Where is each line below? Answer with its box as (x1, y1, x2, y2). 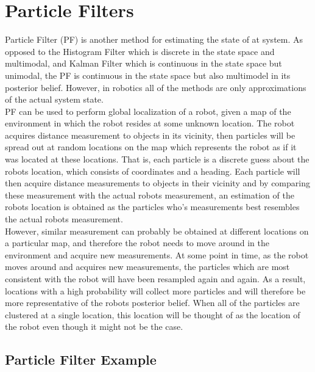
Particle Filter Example (5, 350, 157, 369)
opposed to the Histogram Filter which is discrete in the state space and (5, 45, 275, 57)
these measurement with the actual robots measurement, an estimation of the (5, 188, 294, 201)
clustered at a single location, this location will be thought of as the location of (5, 308, 300, 321)
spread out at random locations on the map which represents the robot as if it (5, 140, 297, 153)
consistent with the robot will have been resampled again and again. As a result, (5, 272, 306, 285)
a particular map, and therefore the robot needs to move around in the (5, 236, 269, 249)
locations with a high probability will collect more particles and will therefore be (5, 284, 306, 297)
